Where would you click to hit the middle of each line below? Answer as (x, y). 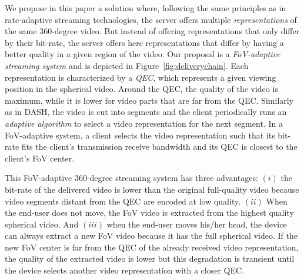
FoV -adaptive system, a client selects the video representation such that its (140, 135)
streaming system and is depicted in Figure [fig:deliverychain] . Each (127, 65)
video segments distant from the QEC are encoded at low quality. (123, 201)
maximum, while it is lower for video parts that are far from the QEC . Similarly (149, 100)
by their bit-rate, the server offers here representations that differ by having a (144, 42)
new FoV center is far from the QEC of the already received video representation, (152, 247)
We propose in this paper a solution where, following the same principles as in (146, 8)
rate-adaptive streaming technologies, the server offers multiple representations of (151, 19)
